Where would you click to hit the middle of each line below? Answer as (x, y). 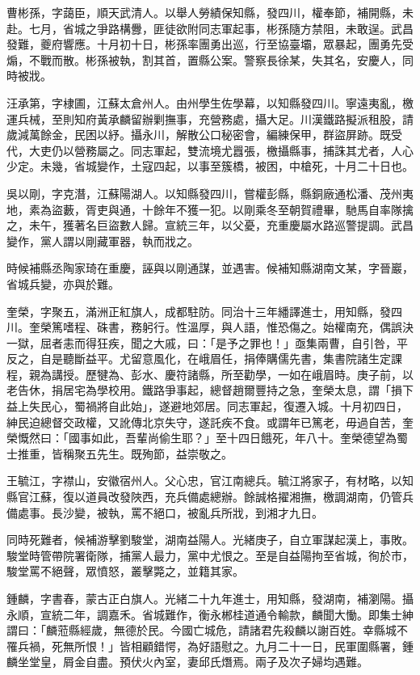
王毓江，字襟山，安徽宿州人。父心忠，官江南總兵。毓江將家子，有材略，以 (204, 481)
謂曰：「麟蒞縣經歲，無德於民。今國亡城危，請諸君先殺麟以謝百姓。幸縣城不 (207, 630)
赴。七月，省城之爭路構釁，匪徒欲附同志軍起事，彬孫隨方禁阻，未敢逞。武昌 (210, 28)
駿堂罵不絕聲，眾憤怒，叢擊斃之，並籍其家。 (125, 571)
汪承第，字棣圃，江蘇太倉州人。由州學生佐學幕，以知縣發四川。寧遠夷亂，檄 (210, 102)
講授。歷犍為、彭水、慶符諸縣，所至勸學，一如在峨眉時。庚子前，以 (232, 374)
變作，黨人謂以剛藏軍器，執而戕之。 (103, 240)
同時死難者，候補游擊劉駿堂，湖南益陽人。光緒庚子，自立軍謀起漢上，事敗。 (210, 540)
